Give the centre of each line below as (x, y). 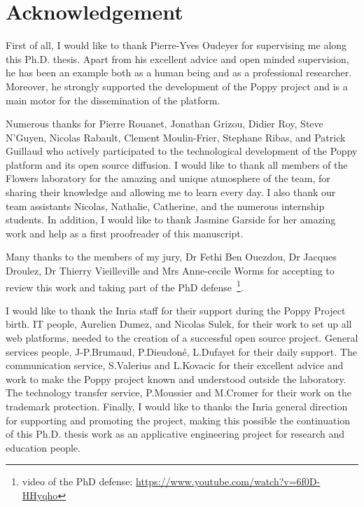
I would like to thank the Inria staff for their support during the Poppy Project (176, 310)
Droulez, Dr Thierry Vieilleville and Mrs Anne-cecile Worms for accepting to (170, 271)
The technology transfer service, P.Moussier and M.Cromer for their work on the (178, 393)
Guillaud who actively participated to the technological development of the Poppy (182, 151)
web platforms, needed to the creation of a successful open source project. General (182, 338)
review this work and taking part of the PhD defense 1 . (125, 286)
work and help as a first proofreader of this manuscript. (125, 233)
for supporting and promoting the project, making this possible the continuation (178, 420)
